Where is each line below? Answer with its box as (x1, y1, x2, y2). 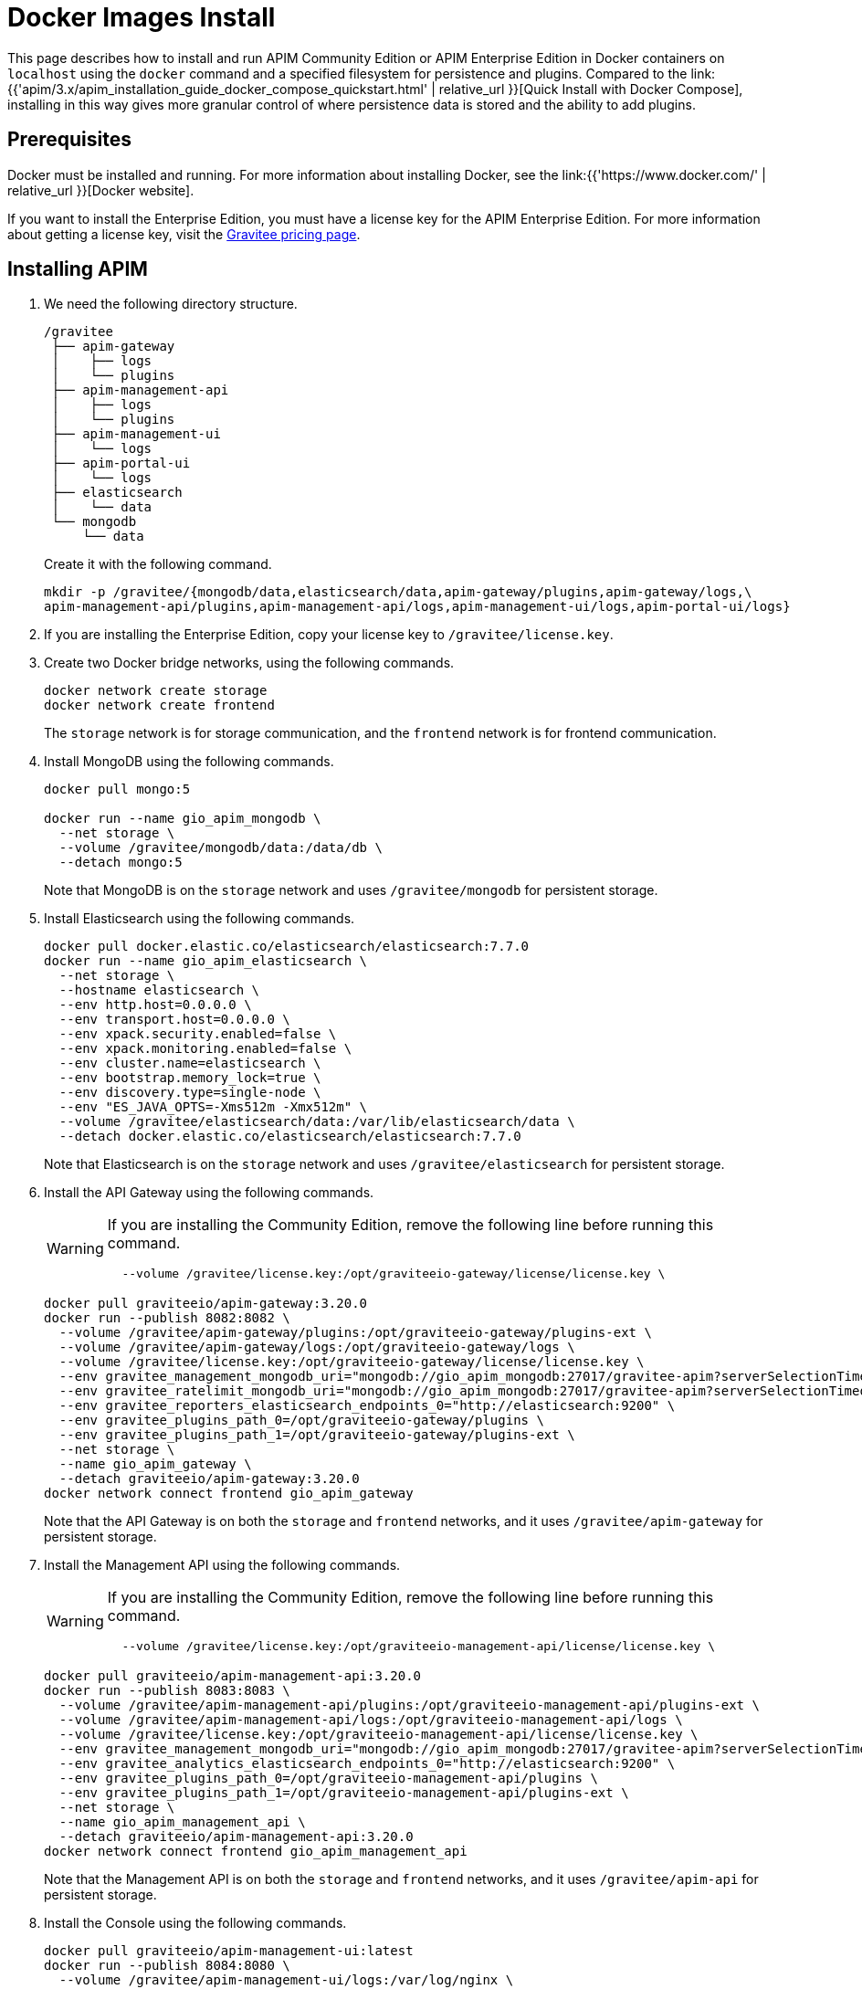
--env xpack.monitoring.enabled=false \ (58, 1041, 352, 1057)
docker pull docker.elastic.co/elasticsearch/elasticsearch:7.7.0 (44, 939, 530, 954)
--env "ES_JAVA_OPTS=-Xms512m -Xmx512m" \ (58, 1100, 368, 1115)
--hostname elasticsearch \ (58, 983, 260, 998)
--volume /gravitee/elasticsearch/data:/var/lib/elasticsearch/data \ (58, 1114, 575, 1130)
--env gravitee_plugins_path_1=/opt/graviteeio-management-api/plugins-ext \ (58, 1785, 629, 1801)
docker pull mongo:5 (44, 782, 191, 797)
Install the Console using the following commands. (44, 1915, 347, 1931)
